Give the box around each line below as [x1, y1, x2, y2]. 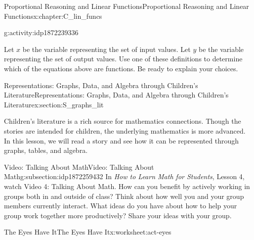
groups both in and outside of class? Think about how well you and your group [4, 191, 244, 201]
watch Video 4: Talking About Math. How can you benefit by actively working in [4, 181, 250, 191]
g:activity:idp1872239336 [4, 27, 79, 38]
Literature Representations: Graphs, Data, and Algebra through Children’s [4, 90, 229, 100]
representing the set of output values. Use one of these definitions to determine [4, 53, 243, 64]
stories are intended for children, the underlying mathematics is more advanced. [4, 125, 246, 136]
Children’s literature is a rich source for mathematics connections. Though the [4, 116, 241, 126]
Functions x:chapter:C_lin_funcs [4, 10, 102, 21]
